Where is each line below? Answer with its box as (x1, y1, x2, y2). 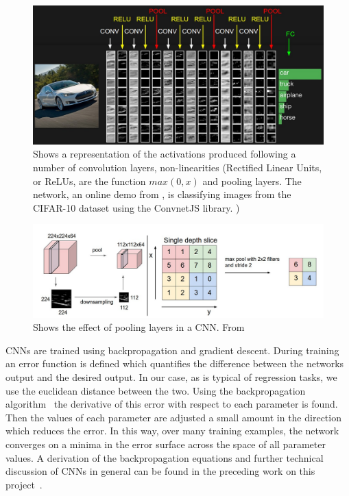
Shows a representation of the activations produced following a (33, 147, 296, 161)
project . (5, 477, 43, 491)
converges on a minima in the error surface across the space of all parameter (5, 437, 326, 451)
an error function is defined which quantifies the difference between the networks (5, 356, 344, 371)
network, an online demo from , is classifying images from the (33, 187, 291, 201)
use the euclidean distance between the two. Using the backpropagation (5, 383, 306, 397)
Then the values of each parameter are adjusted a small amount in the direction (5, 410, 341, 424)
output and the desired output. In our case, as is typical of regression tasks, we (5, 370, 337, 384)
